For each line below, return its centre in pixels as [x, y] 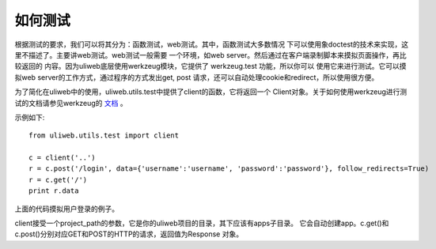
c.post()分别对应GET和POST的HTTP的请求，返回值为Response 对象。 [129, 234]
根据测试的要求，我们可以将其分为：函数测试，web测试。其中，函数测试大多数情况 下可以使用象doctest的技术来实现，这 [212, 44]
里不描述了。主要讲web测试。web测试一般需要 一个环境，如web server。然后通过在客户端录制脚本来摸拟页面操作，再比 [210, 55]
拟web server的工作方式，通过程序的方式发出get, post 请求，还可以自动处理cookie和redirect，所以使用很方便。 [197, 77]
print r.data [54, 191]
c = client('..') [62, 158]
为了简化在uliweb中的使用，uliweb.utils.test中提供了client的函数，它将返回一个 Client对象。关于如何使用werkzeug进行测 [211, 92]
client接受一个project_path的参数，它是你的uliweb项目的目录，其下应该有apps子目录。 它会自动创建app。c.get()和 [202, 223]
